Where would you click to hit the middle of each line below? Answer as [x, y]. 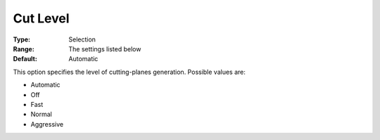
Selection [82, 39]
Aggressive [47, 124]
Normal [41, 114]
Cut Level [41, 18]
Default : [25, 59]
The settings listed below [105, 49]
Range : [24, 49]
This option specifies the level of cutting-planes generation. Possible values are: [129, 72]
